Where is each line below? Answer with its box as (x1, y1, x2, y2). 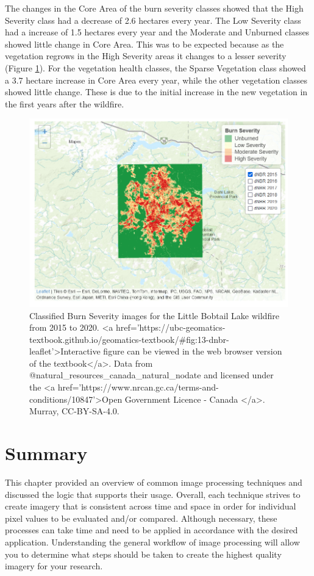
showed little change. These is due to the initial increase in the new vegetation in (5, 85, 308, 98)
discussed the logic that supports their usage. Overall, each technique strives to (5, 488, 301, 500)
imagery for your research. (5, 560, 103, 572)
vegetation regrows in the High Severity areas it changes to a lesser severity (5, 49, 287, 62)
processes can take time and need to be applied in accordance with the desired (5, 524, 298, 536)
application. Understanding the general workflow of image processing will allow (5, 535, 300, 548)
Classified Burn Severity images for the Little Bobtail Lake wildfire (29, 309, 279, 322)
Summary (5, 441, 88, 466)
